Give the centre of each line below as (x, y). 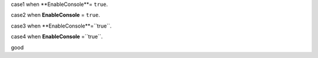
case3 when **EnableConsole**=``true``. (61, 26)
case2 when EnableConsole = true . (55, 15)
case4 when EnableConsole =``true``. (57, 37)
